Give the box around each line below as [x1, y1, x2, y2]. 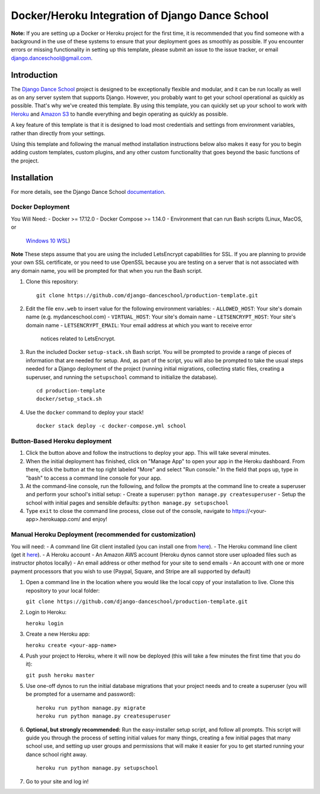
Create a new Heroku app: [25, 630, 90, 637]
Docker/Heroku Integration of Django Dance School [11, 9, 269, 22]
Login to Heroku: [25, 608, 67, 616]
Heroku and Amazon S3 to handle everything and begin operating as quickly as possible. [11, 110, 228, 117]
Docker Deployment [11, 203, 70, 211]
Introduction [11, 70, 58, 80]
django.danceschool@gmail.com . [11, 54, 93, 62]
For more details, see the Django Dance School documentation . [11, 188, 166, 195]
